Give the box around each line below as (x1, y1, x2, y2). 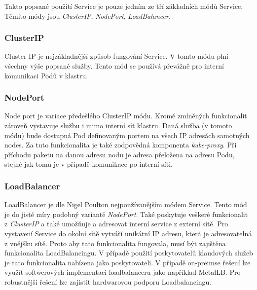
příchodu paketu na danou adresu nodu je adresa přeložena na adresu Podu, (4, 149, 235, 159)
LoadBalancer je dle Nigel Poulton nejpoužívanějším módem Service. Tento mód (4, 199, 247, 210)
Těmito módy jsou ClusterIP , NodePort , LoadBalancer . (4, 10, 171, 21)
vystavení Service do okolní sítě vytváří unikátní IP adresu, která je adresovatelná (4, 228, 252, 238)
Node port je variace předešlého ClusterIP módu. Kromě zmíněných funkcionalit (4, 110, 247, 121)
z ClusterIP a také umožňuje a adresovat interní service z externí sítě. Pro (4, 218, 228, 229)
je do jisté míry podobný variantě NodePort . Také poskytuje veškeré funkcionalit (4, 209, 248, 219)
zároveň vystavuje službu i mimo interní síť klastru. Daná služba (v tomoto (4, 120, 232, 130)
